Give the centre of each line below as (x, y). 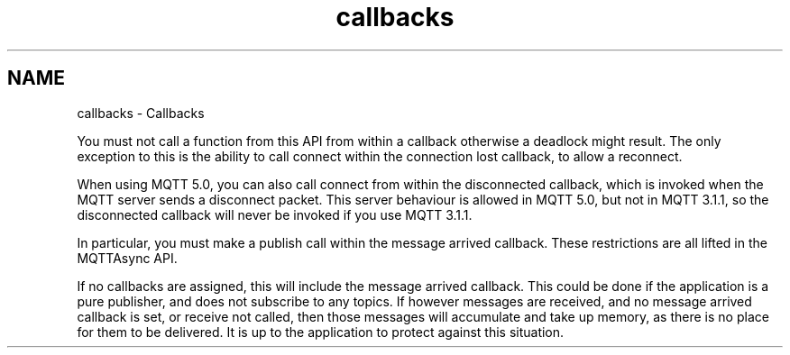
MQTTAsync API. (127, 258)
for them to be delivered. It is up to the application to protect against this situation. (321, 332)
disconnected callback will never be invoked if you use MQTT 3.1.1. (275, 214)
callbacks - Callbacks (141, 113)
